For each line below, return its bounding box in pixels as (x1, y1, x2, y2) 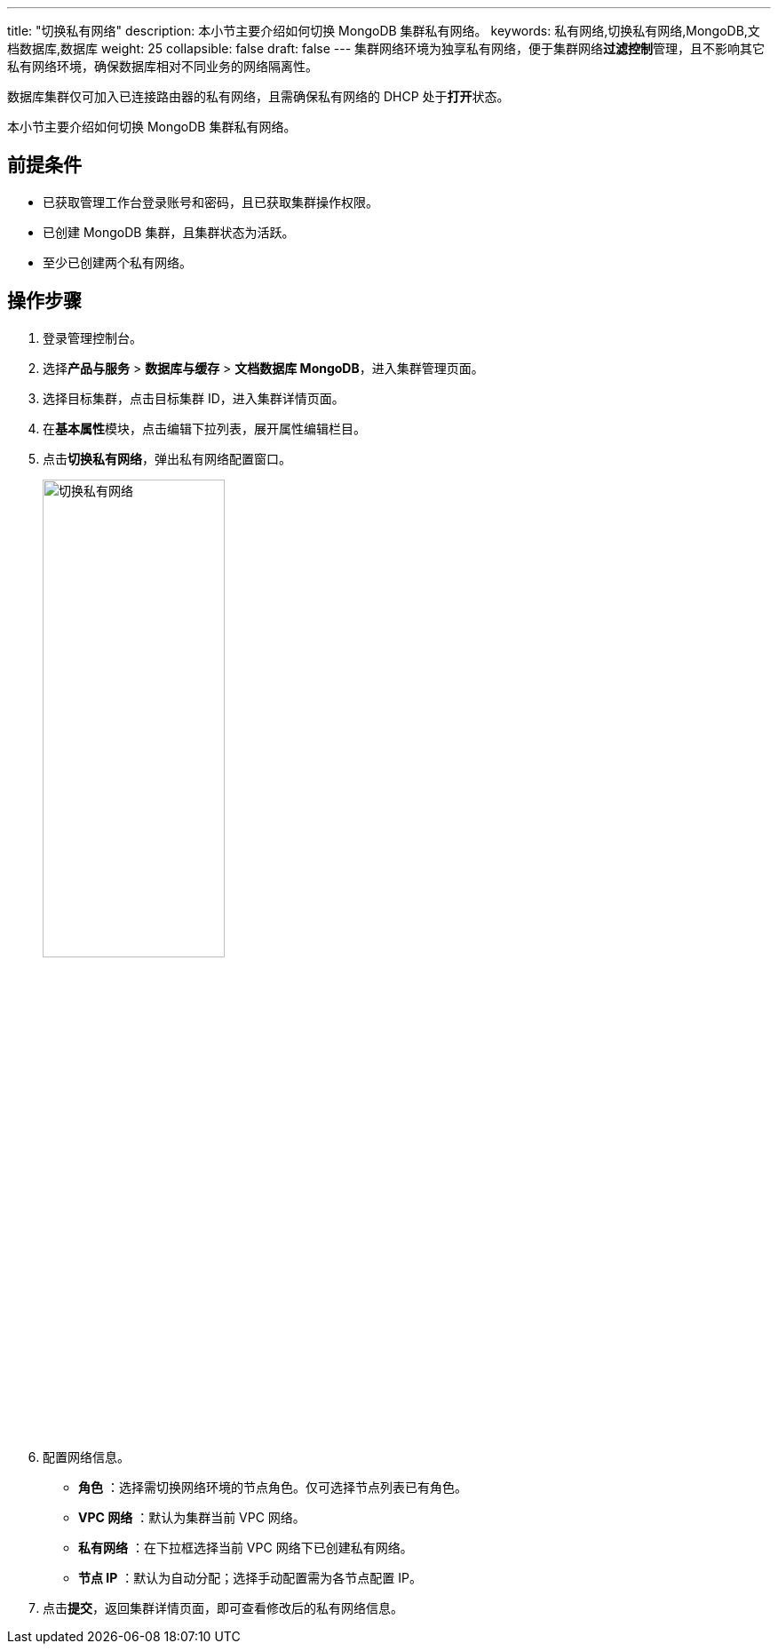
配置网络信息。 (43, 1449, 130, 1464)
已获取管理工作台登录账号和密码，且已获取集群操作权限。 (43, 194, 378, 210)
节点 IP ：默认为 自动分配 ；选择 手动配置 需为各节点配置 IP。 (78, 1569, 422, 1585)
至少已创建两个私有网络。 (43, 254, 192, 270)
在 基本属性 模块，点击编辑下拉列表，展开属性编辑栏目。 (43, 420, 366, 436)
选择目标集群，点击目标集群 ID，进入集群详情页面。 (43, 390, 345, 406)
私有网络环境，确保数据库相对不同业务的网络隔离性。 (7, 59, 318, 74)
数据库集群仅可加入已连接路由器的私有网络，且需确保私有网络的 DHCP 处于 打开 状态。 (7, 89, 510, 104)
